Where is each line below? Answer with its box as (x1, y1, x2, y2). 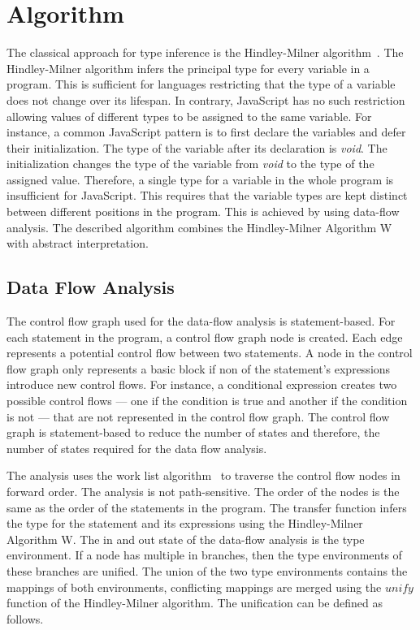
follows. (6, 610, 44, 627)
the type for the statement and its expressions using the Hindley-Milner (6, 515, 363, 532)
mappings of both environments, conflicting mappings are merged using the (6, 578, 382, 595)
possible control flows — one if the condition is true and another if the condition (6, 392, 408, 409)
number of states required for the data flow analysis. (6, 439, 267, 456)
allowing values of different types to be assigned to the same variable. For (6, 107, 372, 124)
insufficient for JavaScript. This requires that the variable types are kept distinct (6, 187, 408, 204)
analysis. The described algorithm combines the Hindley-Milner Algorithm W (6, 218, 392, 235)
